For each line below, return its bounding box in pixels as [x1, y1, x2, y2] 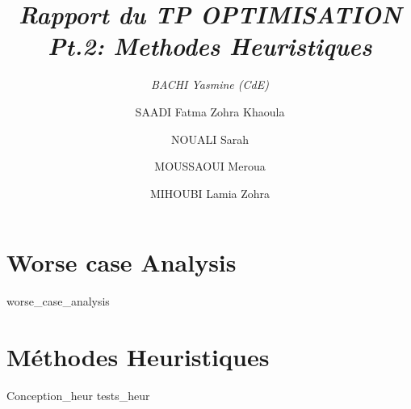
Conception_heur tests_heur [6, 386, 150, 403]
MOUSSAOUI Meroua [154, 158, 266, 175]
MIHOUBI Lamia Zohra [149, 184, 271, 201]
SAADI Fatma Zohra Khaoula [135, 103, 285, 120]
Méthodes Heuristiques [6, 340, 270, 373]
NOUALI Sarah [171, 130, 249, 147]
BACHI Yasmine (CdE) [151, 76, 269, 93]
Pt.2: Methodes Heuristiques [48, 29, 372, 63]
